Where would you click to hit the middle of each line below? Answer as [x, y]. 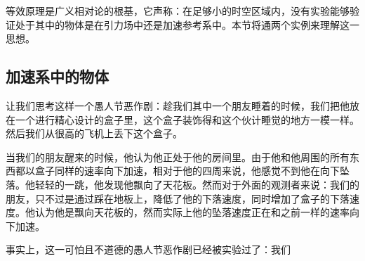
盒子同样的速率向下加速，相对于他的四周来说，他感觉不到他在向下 [187, 171]
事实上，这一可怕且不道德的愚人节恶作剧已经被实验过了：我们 [148, 249]
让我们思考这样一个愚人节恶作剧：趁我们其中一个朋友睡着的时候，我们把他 [178, 105]
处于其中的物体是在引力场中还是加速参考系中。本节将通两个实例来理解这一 [187, 24]
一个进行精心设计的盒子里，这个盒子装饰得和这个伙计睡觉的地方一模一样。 [187, 119]
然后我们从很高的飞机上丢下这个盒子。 [94, 133]
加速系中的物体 [57, 76]
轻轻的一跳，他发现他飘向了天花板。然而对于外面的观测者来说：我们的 [197, 184]
